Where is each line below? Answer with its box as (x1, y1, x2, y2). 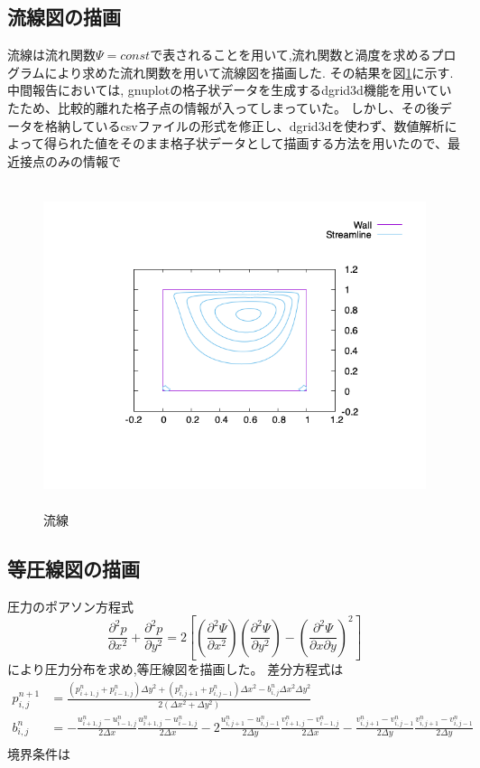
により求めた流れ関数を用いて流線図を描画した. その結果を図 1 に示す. (44, 62, 454, 81)
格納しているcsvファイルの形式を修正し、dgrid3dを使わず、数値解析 (44, 116, 445, 135)
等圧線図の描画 (7, 554, 140, 582)
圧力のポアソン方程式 (7, 596, 134, 615)
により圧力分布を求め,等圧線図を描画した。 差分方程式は (7, 660, 344, 679)
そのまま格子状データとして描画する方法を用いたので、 (119, 134, 448, 153)
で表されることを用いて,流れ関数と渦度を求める (150, 45, 431, 64)
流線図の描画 (7, 3, 121, 31)
